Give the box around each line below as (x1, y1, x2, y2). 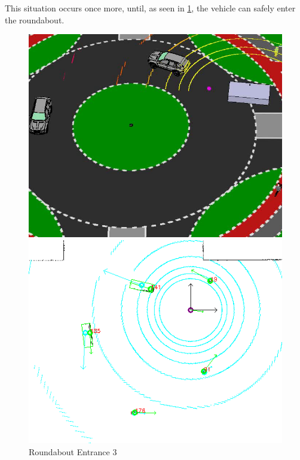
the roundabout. (5, 13, 65, 26)
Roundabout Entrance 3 (29, 445, 117, 458)
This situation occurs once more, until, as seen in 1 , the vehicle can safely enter (5, 2, 296, 14)
